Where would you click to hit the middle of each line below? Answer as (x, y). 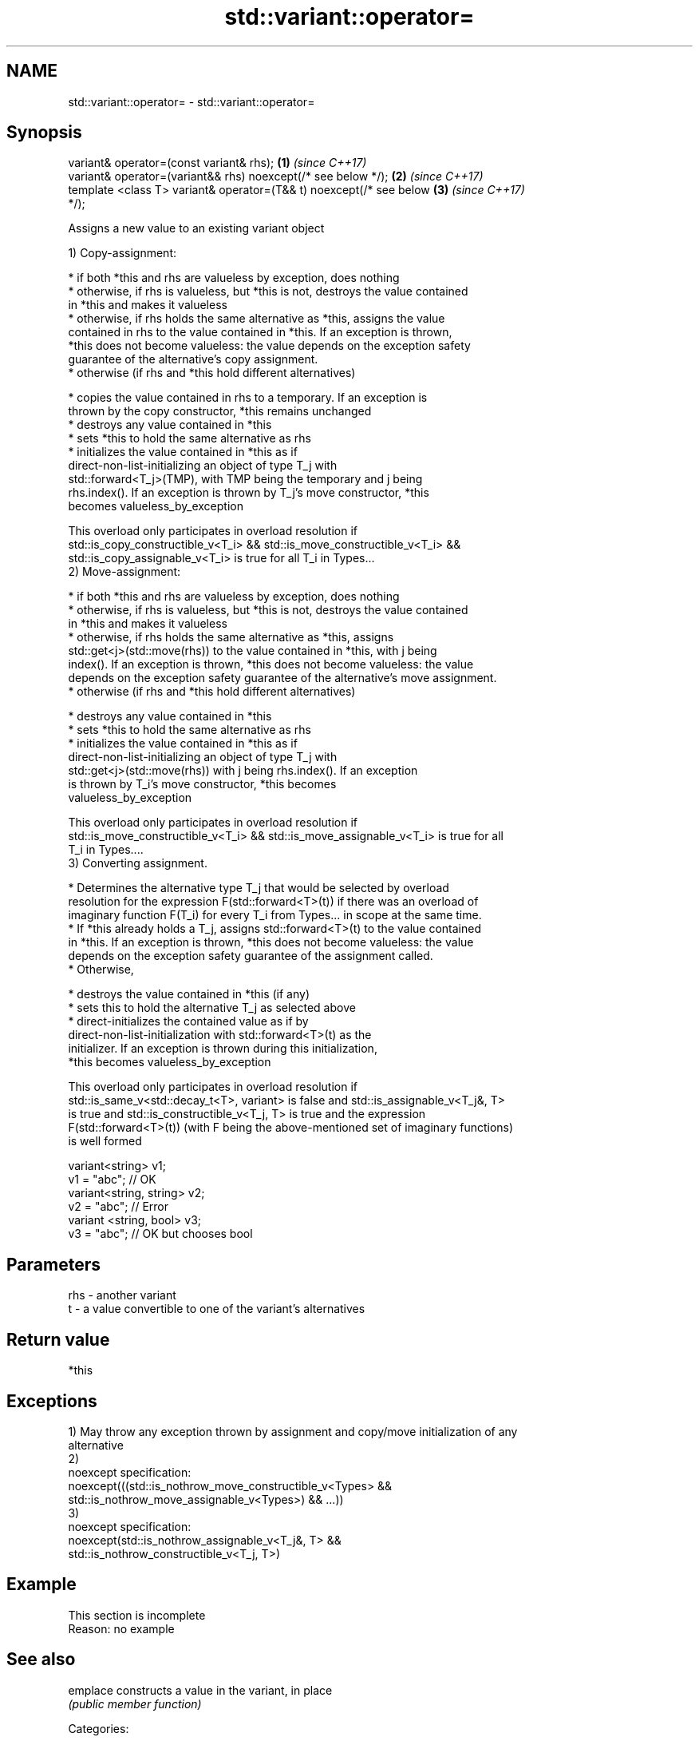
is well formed (105, 1141)
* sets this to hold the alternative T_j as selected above (212, 1008)
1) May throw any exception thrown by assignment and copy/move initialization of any (293, 1431)
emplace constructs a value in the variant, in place (200, 1690)
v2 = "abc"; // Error (118, 1207)
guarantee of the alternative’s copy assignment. (193, 359)
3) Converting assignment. (138, 863)
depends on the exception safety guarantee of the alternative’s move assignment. (282, 678)
